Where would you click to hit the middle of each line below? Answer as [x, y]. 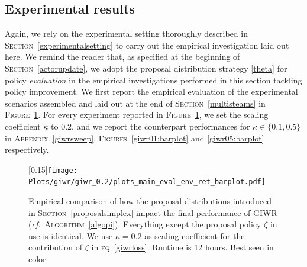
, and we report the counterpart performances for [161, 126]
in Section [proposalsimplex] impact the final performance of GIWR [153, 212]
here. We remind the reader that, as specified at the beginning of [122, 57]
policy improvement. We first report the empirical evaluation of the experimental [151, 91]
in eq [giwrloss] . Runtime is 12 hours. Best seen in [182, 247]
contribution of [56, 247]
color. [38, 259]
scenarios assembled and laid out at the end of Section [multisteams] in [135, 103]
